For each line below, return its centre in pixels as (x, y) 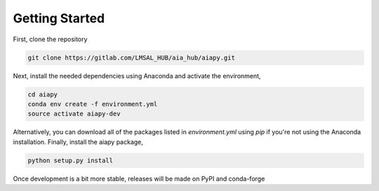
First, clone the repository (50, 39)
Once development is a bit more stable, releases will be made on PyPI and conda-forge (139, 178)
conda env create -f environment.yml (93, 104)
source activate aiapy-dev (74, 114)
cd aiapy (43, 94)
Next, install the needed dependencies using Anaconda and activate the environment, (137, 76)
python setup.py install (71, 160)
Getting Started (59, 18)
